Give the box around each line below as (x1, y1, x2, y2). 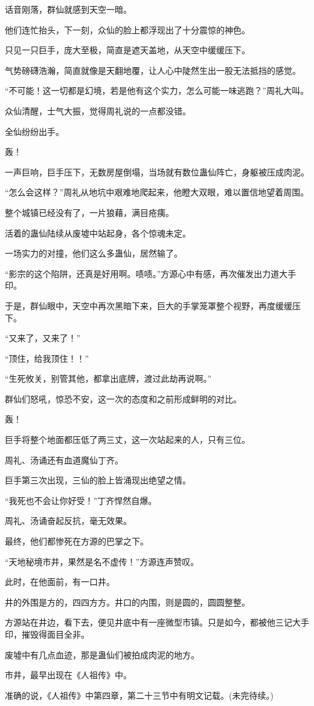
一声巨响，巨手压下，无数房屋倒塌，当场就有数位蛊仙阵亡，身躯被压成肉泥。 (5, 165, 309, 178)
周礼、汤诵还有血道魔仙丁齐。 (5, 453, 123, 466)
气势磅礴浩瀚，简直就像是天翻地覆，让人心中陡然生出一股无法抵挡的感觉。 (5, 64, 301, 76)
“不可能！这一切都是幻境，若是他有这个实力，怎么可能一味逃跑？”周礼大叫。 (5, 84, 309, 97)
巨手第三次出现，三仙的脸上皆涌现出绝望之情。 (5, 474, 191, 486)
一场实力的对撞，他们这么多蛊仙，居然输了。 (5, 247, 182, 260)
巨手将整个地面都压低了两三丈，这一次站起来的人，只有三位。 (5, 433, 250, 446)
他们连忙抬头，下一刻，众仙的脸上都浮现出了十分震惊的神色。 (5, 23, 250, 36)
